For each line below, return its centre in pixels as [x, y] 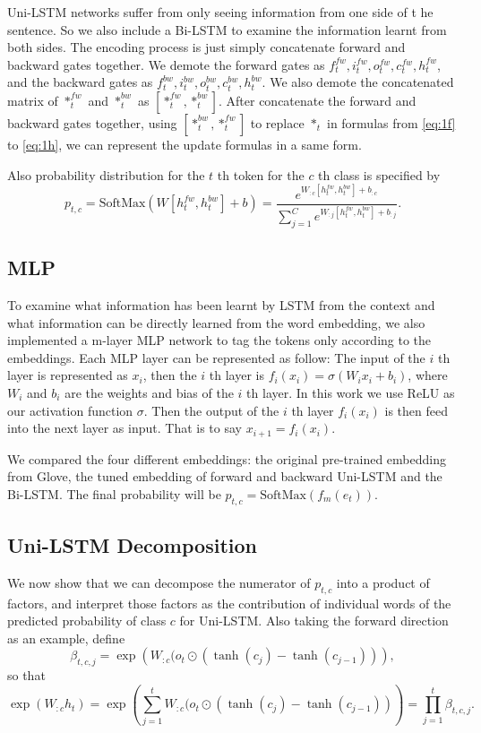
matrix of [33, 100]
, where [428, 375]
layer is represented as [68, 375]
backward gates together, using [92, 122]
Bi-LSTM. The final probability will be [114, 493]
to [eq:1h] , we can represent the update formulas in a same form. [185, 144]
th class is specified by [379, 174]
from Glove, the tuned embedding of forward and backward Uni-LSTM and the [225, 476]
